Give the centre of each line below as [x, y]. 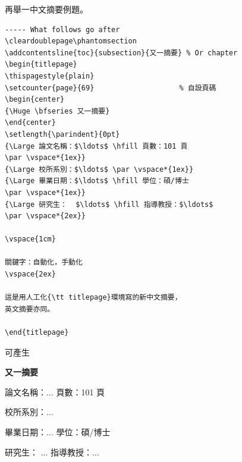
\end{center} [30, 123]
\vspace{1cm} [30, 239]
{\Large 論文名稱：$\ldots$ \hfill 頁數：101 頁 [96, 146]
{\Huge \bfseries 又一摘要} [57, 111]
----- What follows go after [62, 29]
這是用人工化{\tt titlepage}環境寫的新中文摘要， [93, 298]
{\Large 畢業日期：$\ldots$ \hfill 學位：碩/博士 [97, 181]
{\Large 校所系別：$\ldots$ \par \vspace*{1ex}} [99, 169]
